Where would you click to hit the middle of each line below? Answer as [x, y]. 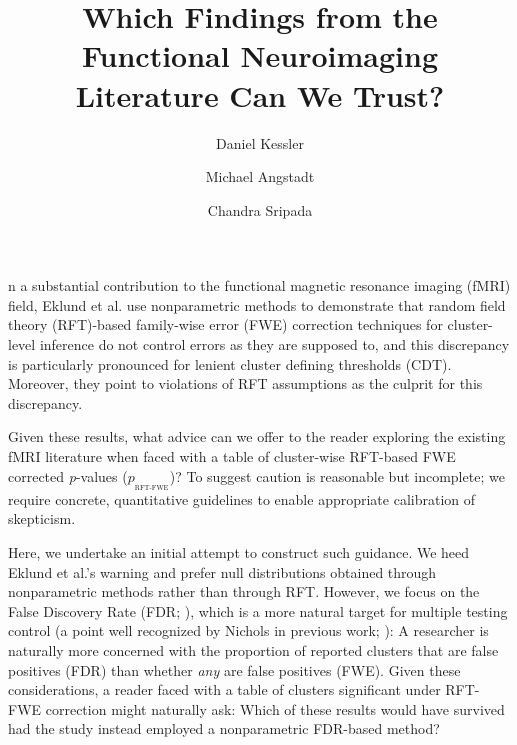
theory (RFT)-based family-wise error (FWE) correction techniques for [225, 324]
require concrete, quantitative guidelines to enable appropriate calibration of [242, 498]
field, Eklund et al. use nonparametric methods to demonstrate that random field [257, 304]
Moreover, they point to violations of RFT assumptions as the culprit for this [245, 383]
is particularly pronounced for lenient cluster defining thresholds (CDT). [230, 363]
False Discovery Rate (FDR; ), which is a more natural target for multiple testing [258, 610]
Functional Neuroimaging [260, 55]
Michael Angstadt [260, 176]
